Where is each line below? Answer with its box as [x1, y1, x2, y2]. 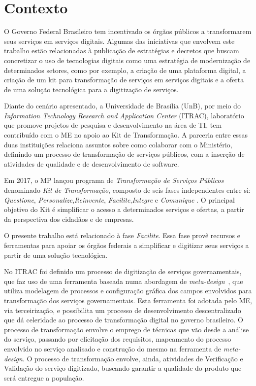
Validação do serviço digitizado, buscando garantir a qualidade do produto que [4, 363, 242, 373]
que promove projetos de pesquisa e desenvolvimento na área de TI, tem [4, 120, 222, 130]
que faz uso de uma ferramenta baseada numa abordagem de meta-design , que [4, 276, 243, 286]
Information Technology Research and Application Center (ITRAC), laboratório [4, 110, 244, 120]
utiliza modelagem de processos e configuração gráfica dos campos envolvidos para [4, 285, 252, 296]
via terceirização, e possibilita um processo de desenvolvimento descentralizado [4, 305, 241, 315]
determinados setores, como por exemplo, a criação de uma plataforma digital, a [4, 65, 246, 75]
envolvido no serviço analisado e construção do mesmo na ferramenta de [4, 343, 222, 353]
